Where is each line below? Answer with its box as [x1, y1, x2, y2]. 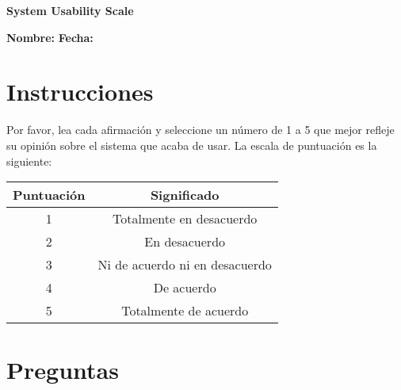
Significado [150, 185, 220, 205]
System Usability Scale [6, 2, 134, 18]
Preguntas [6, 354, 119, 386]
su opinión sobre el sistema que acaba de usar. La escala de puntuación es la [6, 136, 377, 153]
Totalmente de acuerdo [121, 301, 249, 320]
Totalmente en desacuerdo [113, 209, 258, 228]
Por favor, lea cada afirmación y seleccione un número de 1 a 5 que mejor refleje [6, 121, 395, 138]
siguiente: [6, 152, 52, 169]
